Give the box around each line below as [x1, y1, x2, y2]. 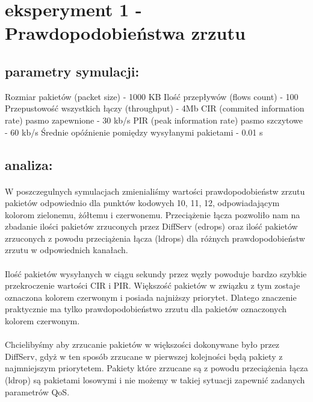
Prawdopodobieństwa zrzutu [5, 20, 246, 45]
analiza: [5, 155, 53, 174]
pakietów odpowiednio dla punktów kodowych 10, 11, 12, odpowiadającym [5, 196, 280, 209]
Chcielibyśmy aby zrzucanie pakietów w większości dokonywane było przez [5, 338, 280, 351]
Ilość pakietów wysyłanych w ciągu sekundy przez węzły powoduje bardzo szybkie [5, 267, 307, 280]
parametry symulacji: [5, 61, 140, 80]
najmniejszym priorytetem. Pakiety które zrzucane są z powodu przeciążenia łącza [5, 362, 308, 374]
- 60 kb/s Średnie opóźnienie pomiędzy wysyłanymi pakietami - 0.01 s [5, 125, 263, 138]
